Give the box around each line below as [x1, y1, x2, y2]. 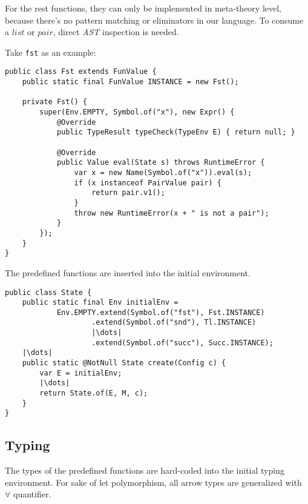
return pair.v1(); [91, 188, 165, 197]
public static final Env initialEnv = [22, 298, 179, 307]
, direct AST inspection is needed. [53, 25, 179, 38]
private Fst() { [22, 98, 88, 107]
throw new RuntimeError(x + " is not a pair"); [74, 208, 269, 217]
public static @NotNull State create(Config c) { [22, 359, 226, 368]
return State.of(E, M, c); [39, 389, 148, 398]
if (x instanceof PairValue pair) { [74, 178, 221, 187]
